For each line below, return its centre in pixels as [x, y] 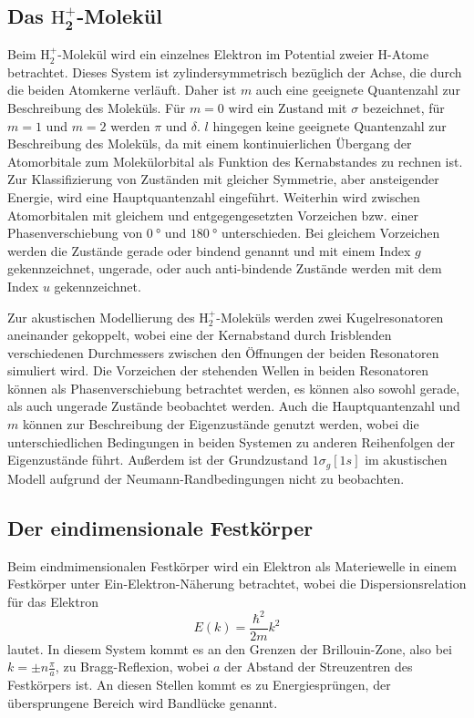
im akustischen [406, 460]
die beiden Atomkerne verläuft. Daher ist [122, 90]
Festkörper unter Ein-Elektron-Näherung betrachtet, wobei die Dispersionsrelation [237, 584]
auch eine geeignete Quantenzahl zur [358, 90]
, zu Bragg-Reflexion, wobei [132, 667]
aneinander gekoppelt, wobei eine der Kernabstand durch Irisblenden [200, 335]
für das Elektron [53, 601]
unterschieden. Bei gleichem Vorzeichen [330, 233]
